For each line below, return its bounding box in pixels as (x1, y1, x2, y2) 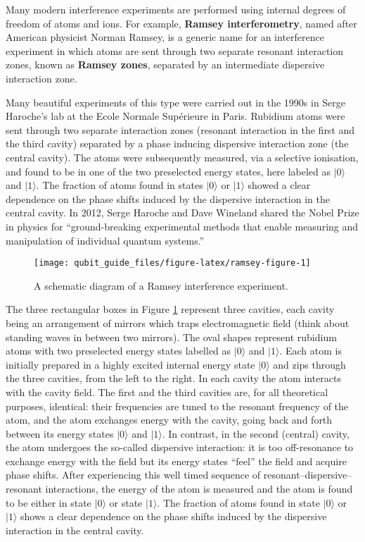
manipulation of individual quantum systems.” (6, 233, 205, 247)
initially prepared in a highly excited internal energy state (6, 357, 255, 371)
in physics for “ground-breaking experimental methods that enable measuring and (6, 218, 359, 233)
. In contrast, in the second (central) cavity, (162, 426, 350, 441)
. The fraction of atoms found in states (36, 178, 203, 192)
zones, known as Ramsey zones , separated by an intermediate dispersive (6, 57, 325, 72)
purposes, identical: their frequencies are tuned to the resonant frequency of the (6, 398, 349, 413)
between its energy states (6, 426, 114, 441)
